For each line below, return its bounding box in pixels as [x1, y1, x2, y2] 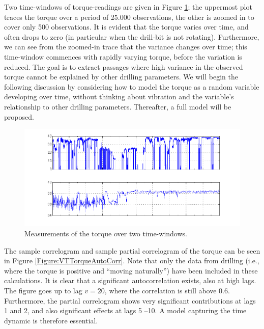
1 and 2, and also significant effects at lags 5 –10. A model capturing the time [4, 305, 247, 316]
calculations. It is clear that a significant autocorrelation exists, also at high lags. [4, 275, 256, 286]
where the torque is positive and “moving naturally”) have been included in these [4, 265, 258, 276]
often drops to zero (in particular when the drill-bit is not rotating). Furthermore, [4, 31, 259, 42]
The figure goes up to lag [4, 285, 82, 296]
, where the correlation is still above [104, 285, 217, 296]
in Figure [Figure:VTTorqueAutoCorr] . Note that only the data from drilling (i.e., [4, 255, 259, 266]
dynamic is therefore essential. [4, 315, 98, 325]
